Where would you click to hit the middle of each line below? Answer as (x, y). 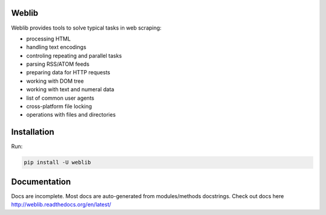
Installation (33, 132)
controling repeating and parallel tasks (74, 56)
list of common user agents (60, 98)
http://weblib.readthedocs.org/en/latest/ (61, 205)
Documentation (41, 181)
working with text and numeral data (70, 89)
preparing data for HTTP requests (68, 72)
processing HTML (49, 39)
